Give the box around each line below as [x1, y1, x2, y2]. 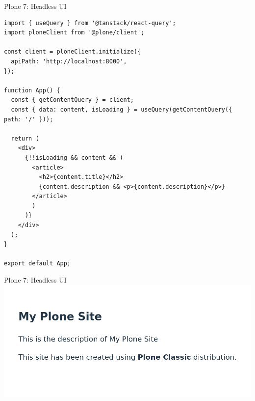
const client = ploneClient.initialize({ [4, 48, 141, 56]
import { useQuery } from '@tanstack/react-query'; [4, 19, 176, 27]
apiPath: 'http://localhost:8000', [11, 57, 127, 65]
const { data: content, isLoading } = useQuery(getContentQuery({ [11, 106, 232, 113]
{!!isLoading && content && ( [25, 154, 124, 161]
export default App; [4, 260, 71, 267]
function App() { [4, 86, 60, 94]
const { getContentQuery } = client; [11, 96, 134, 104]
